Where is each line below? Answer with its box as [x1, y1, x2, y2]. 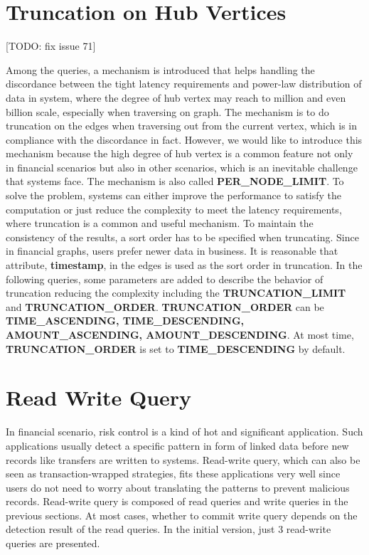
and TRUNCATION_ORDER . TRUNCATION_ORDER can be [6, 299, 324, 314]
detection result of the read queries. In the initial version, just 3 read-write [6, 522, 331, 536]
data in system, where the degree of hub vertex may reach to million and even [6, 90, 346, 105]
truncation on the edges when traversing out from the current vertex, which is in [6, 118, 358, 133]
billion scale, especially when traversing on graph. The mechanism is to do [6, 104, 329, 119]
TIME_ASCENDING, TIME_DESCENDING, [6, 313, 245, 328]
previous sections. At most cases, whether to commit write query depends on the [6, 507, 358, 522]
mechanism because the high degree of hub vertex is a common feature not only [6, 146, 353, 161]
